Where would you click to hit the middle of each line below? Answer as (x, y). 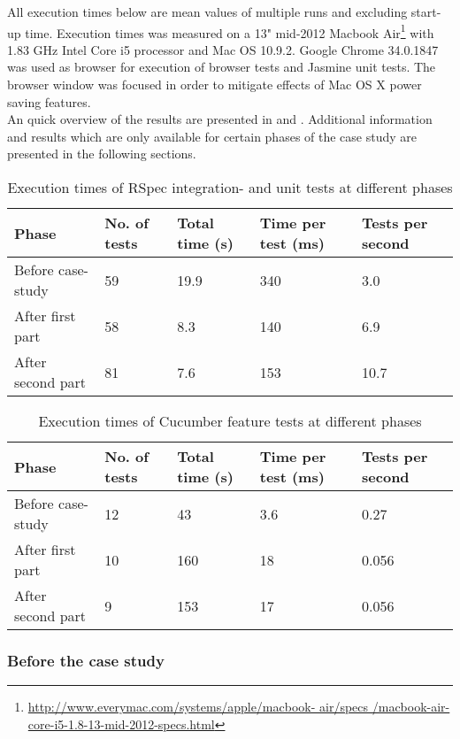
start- (426, 12)
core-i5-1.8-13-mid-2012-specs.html (121, 724)
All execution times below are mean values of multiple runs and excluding (207, 12)
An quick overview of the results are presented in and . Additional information (220, 119)
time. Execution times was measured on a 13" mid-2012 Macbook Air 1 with (230, 31)
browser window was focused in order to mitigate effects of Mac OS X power (215, 85)
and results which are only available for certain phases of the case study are (212, 136)
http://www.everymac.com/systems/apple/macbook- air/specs (198, 707)
